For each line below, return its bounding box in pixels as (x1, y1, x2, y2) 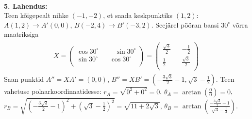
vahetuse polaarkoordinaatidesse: (4, 86, 101, 96)
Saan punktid (4, 74, 44, 84)
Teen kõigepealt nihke (4, 10, 68, 20)
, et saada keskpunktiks (103, 10, 173, 20)
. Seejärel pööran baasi (151, 19, 219, 30)
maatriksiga (4, 29, 39, 39)
